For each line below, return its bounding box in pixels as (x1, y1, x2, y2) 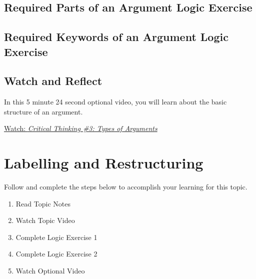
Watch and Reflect (4, 73, 102, 88)
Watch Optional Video (15, 265, 85, 276)
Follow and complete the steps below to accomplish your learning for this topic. (4, 181, 247, 192)
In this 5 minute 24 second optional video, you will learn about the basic (4, 96, 227, 107)
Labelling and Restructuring (4, 152, 203, 173)
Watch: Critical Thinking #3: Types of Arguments (4, 123, 157, 133)
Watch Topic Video (15, 215, 75, 225)
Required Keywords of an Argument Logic (4, 29, 228, 44)
